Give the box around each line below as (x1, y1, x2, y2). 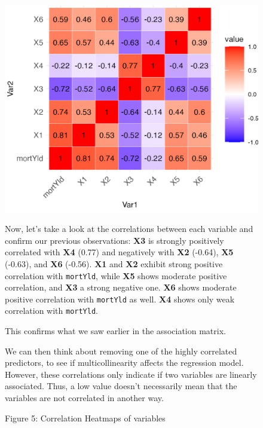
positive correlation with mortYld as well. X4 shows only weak (5, 292, 235, 305)
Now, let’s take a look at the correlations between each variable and (5, 222, 253, 235)
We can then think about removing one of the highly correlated (5, 344, 237, 357)
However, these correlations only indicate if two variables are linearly (5, 368, 257, 380)
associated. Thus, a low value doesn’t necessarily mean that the (5, 380, 237, 392)
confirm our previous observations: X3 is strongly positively (5, 234, 224, 246)
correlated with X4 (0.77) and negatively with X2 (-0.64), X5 (5, 246, 234, 258)
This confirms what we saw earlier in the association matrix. (5, 325, 226, 337)
